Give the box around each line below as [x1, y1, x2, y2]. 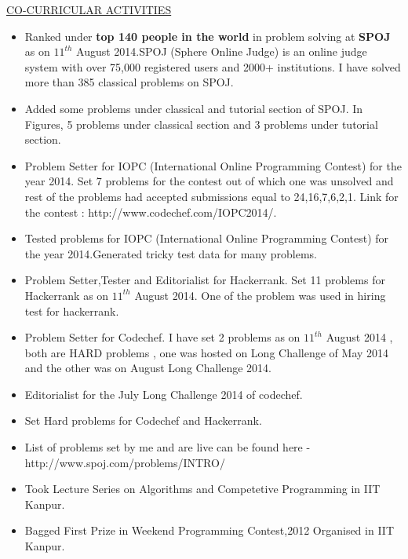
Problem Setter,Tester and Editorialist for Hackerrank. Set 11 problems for [24, 272, 385, 288]
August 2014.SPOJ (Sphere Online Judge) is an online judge [76, 43, 367, 60]
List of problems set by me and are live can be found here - [24, 439, 311, 455]
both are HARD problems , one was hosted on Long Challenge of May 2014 [24, 344, 389, 360]
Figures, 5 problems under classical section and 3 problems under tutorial [24, 115, 378, 132]
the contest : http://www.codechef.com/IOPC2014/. [24, 203, 277, 220]
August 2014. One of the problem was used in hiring [134, 287, 386, 303]
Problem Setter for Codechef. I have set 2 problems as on [24, 329, 301, 345]
